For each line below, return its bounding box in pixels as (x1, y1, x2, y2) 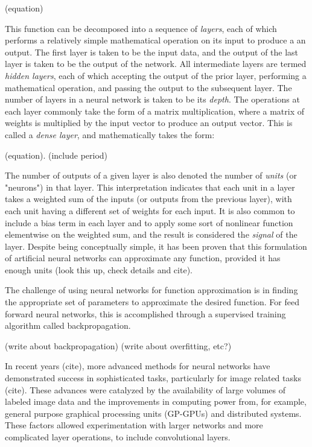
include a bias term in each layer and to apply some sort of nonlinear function (5, 216, 293, 229)
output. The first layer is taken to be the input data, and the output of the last (5, 45, 299, 58)
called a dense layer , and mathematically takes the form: (5, 128, 215, 141)
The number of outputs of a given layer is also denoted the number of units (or (5, 169, 297, 182)
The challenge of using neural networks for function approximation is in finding (5, 284, 298, 296)
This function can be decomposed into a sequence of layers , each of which (5, 22, 277, 34)
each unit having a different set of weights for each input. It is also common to (5, 204, 295, 217)
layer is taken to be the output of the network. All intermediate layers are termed (5, 57, 307, 70)
